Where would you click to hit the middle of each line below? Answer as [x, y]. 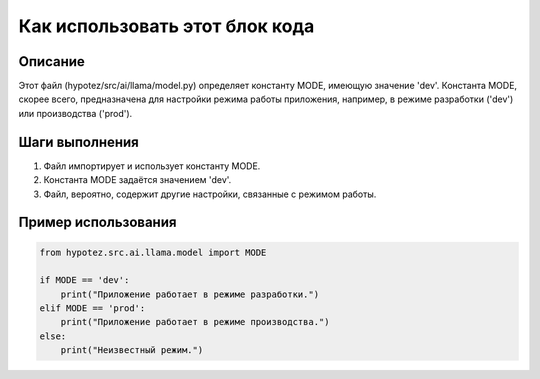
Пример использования [97, 222]
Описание [51, 61]
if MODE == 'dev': [84, 280]
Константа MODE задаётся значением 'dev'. [137, 180]
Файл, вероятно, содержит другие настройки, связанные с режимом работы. [210, 194]
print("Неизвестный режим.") [132, 350]
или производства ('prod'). [75, 113]
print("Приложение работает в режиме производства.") [195, 322]
